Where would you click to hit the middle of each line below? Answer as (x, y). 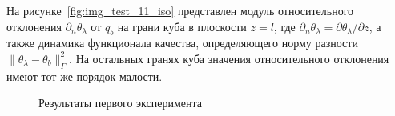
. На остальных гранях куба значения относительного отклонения (229, 58)
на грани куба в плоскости (182, 26)
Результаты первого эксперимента (120, 103)
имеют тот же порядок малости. (85, 76)
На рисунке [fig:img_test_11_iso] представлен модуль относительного (180, 10)
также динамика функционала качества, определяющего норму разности (182, 43)
